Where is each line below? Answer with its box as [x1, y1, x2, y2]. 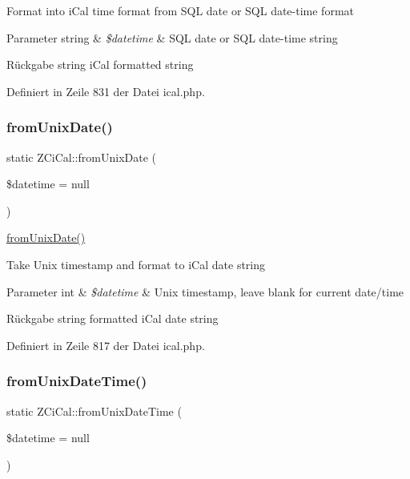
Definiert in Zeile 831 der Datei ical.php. [6, 83, 205, 99]
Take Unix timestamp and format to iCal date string [6, 256, 266, 272]
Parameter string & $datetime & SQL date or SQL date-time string [6, 29, 338, 46]
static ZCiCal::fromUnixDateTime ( [6, 402, 182, 419]
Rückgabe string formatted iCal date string [6, 310, 219, 327]
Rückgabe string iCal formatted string [6, 56, 194, 73]
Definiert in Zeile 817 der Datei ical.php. [6, 336, 205, 353]
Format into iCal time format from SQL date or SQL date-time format [6, 2, 354, 18]
